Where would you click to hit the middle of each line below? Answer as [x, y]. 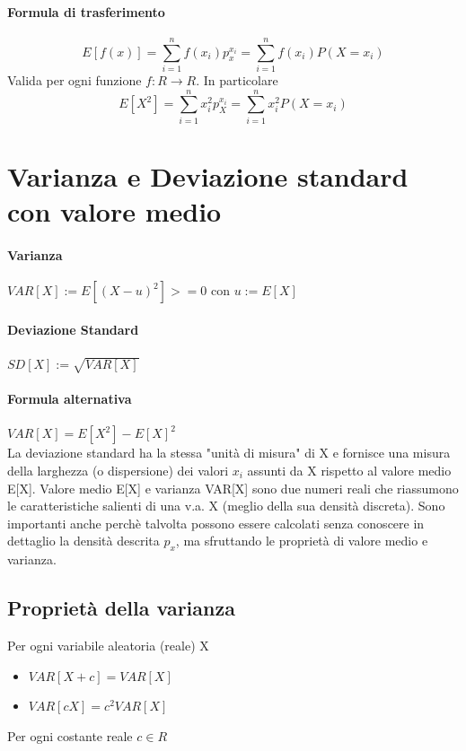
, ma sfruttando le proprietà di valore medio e [302, 541]
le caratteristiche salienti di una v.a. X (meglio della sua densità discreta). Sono [226, 506]
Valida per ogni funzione [75, 79]
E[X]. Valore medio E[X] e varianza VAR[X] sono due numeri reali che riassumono [233, 488]
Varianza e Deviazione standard [208, 175]
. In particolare [237, 79]
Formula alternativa [70, 399]
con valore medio [114, 211]
